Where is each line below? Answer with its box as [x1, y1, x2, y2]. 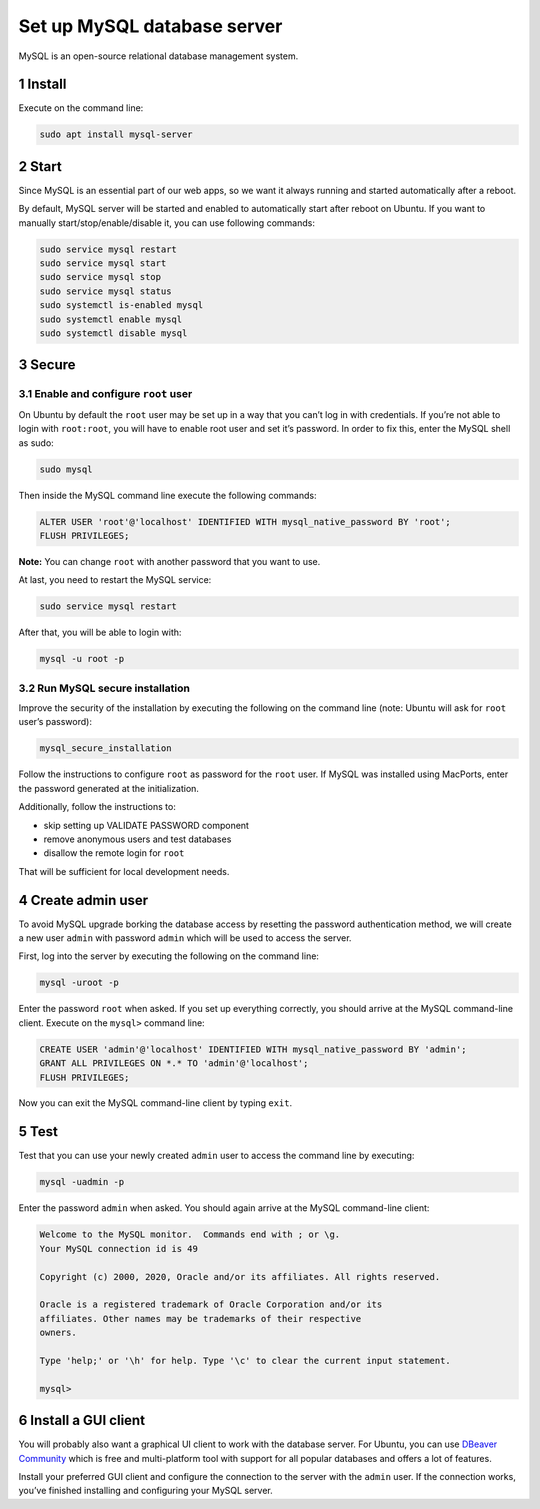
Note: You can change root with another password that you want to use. [18, 555, 321, 567]
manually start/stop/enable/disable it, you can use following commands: [18, 216, 315, 229]
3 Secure [18, 356, 76, 374]
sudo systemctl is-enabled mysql [39, 300, 204, 311]
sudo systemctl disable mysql [39, 328, 188, 339]
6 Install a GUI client [18, 1412, 145, 1429]
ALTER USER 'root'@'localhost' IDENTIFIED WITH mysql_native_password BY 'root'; [39, 516, 452, 527]
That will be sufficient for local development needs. [18, 865, 230, 877]
